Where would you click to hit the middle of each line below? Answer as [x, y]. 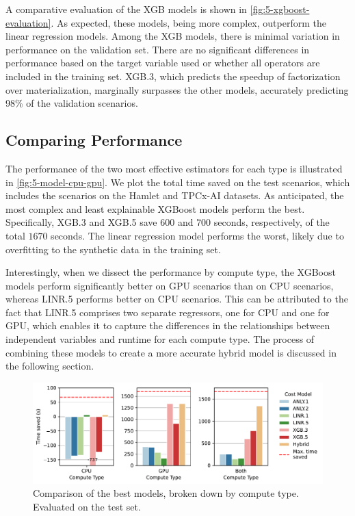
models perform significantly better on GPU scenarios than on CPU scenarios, [170, 285]
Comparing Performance [94, 140]
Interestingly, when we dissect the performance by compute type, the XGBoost [171, 272]
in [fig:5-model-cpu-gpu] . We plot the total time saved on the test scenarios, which [178, 182]
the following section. [50, 366]
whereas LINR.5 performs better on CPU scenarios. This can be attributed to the [177, 299]
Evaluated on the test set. [87, 506]
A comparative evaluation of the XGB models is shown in [126, 9]
